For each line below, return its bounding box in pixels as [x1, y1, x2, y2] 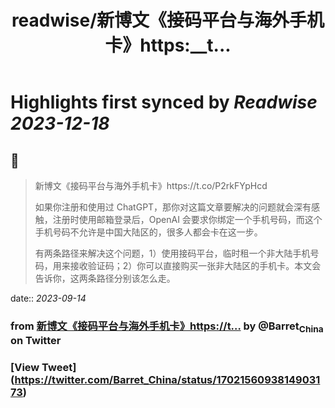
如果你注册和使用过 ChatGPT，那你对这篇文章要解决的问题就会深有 [34, 201, 312, 213]
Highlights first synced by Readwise [10, 91, 318, 114]
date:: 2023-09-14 [10, 292, 87, 304]
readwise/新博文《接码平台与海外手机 [11, 9, 325, 32]
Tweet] [41, 361, 77, 375]
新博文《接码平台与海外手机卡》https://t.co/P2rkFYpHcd [34, 180, 268, 191]
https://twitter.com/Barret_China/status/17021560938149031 [14, 373, 321, 387]
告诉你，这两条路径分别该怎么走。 [34, 272, 176, 284]
